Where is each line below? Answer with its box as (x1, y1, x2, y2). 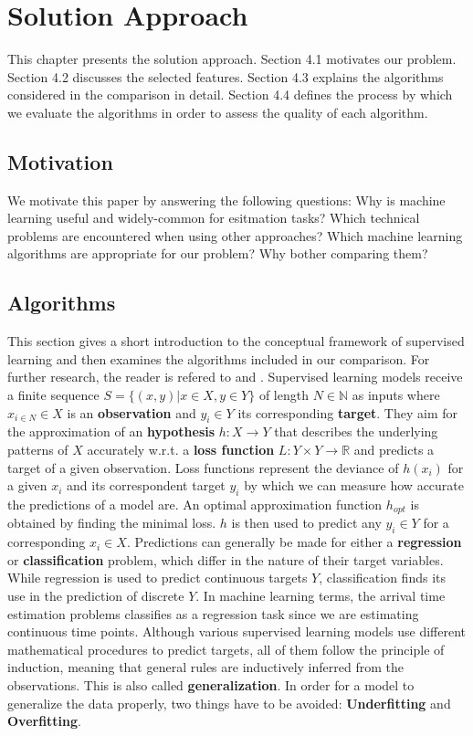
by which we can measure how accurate (244, 476, 465, 495)
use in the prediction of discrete (7, 586, 184, 605)
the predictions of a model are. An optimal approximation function (7, 495, 383, 514)
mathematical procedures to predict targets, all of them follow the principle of (7, 639, 445, 658)
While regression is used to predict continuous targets (7, 568, 308, 587)
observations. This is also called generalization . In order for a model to (7, 676, 415, 695)
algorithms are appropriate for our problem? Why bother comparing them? (7, 244, 428, 263)
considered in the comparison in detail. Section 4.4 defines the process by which (7, 85, 453, 104)
